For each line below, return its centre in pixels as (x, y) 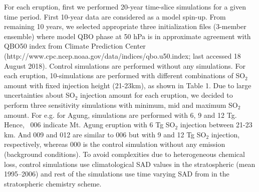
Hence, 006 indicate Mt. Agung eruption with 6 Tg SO (90, 125)
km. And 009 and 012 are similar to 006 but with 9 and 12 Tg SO (105, 134)
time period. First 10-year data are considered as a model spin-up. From (115, 16)
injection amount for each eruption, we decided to (157, 95)
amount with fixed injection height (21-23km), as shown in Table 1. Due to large (128, 85)
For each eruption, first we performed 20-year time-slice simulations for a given (125, 7)
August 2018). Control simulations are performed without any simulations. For (125, 65)
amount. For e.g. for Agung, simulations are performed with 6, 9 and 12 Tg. (120, 115)
